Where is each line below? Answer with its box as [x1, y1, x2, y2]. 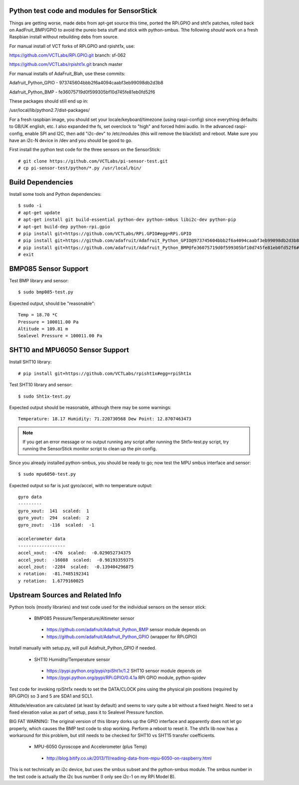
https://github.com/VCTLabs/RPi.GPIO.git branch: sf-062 [9, 52, 126, 58]
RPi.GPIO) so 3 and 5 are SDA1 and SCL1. [9, 693, 93, 699]
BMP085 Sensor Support [9, 265, 89, 273]
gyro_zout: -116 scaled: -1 [18, 522, 95, 528]
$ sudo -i [18, 203, 42, 208]
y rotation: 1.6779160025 [18, 578, 84, 584]
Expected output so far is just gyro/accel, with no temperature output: [9, 482, 152, 488]
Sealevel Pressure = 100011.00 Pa [18, 333, 102, 339]
